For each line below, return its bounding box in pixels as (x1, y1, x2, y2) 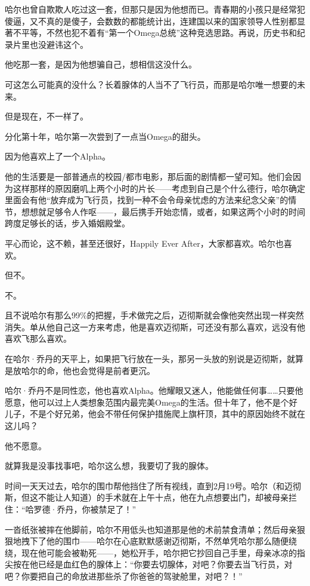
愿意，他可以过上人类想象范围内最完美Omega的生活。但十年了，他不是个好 (5, 395, 297, 408)
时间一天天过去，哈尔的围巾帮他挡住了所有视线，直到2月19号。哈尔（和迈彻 (5, 479, 301, 492)
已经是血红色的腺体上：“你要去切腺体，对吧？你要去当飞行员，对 (38, 558, 293, 570)
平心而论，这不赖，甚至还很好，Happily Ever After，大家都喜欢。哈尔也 (5, 237, 284, 249)
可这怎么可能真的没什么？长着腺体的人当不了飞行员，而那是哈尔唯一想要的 (5, 78, 297, 90)
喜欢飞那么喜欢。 (5, 332, 72, 345)
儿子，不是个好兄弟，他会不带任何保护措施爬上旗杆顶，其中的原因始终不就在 (5, 407, 305, 420)
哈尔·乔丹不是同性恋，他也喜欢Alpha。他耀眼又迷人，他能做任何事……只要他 (5, 384, 303, 397)
